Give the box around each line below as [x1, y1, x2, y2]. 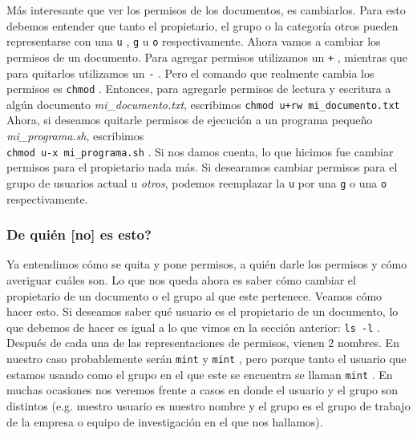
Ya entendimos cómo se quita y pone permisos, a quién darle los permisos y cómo [6, 256, 407, 272]
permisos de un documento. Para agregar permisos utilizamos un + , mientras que [6, 48, 407, 65]
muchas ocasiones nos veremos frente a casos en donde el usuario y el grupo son [6, 381, 399, 398]
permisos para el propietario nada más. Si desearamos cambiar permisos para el [6, 159, 398, 176]
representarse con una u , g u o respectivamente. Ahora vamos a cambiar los [6, 33, 381, 50]
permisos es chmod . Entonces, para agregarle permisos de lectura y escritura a [6, 80, 391, 97]
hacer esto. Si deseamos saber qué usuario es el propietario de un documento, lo [6, 303, 399, 320]
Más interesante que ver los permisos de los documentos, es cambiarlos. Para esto [6, 2, 406, 18]
